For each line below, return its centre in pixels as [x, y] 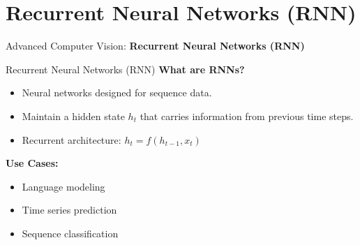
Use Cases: [32, 163]
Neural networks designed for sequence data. [117, 92]
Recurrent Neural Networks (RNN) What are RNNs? [125, 69]
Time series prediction [69, 210]
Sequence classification [70, 233]
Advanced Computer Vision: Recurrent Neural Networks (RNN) [155, 46]
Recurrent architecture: [72, 139]
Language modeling [63, 186]
